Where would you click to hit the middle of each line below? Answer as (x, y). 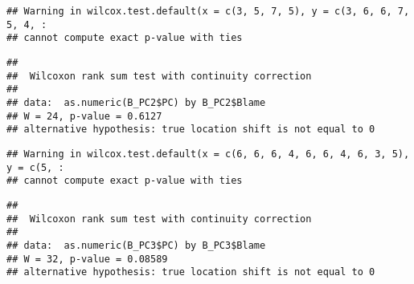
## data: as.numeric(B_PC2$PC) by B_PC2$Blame (136, 102)
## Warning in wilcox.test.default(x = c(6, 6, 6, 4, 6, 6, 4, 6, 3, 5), (208, 154)
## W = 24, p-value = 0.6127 (84, 116)
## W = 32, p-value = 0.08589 (87, 259)
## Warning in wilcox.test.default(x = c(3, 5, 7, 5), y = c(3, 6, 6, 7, (208, 11)
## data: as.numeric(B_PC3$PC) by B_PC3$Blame (136, 245)
